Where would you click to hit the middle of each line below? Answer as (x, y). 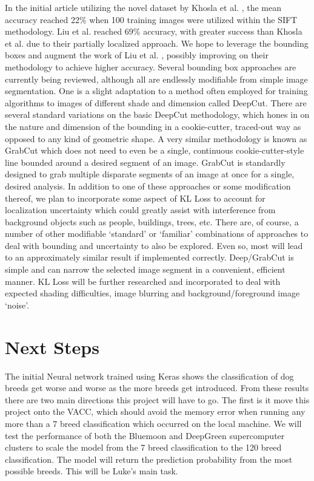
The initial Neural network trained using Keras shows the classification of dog (149, 376)
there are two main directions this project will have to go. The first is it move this (157, 399)
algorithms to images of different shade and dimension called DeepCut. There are (156, 102)
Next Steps (52, 346)
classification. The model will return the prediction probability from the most (149, 459)
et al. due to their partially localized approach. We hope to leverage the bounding (157, 43)
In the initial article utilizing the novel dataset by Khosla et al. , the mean (143, 7)
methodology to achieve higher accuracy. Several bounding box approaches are (151, 67)
